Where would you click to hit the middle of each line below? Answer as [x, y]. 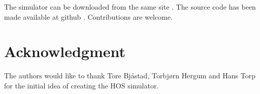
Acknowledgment [65, 51]
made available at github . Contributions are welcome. [88, 16]
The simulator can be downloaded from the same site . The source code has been [130, 7]
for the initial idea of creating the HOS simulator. [82, 85]
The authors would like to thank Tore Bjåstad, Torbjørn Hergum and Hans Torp [130, 76]
